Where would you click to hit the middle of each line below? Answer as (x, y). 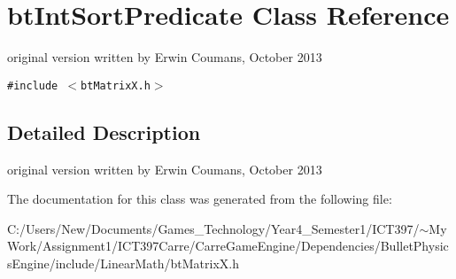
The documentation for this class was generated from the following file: (200, 199)
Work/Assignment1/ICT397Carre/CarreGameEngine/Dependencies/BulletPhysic (228, 246)
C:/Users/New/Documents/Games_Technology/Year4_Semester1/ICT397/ (213, 228)
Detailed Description (104, 132)
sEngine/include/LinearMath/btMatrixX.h (123, 263)
